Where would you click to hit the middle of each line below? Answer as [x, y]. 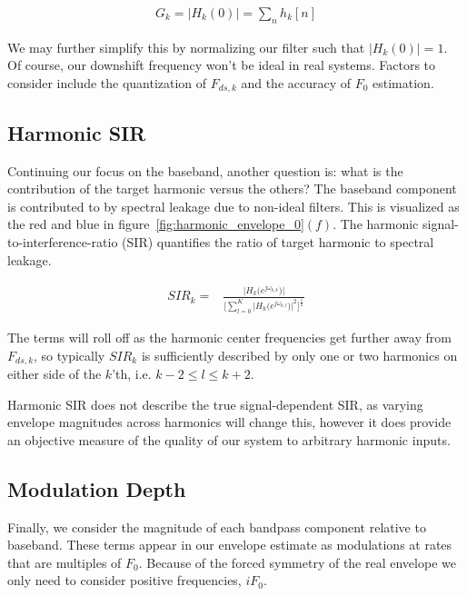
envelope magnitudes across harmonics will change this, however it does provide [229, 422]
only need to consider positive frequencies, [124, 580]
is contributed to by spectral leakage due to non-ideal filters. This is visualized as [233, 206]
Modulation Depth [97, 488]
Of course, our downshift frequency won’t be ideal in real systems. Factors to [222, 65]
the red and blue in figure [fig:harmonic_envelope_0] [156, 224]
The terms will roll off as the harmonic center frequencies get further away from [229, 337]
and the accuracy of [296, 83]
